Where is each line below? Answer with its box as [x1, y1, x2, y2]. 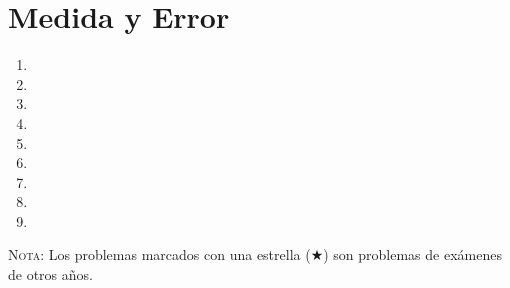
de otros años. [8, 264, 93, 285]
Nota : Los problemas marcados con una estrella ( [8, 244, 311, 265]
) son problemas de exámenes [323, 244, 502, 265]
